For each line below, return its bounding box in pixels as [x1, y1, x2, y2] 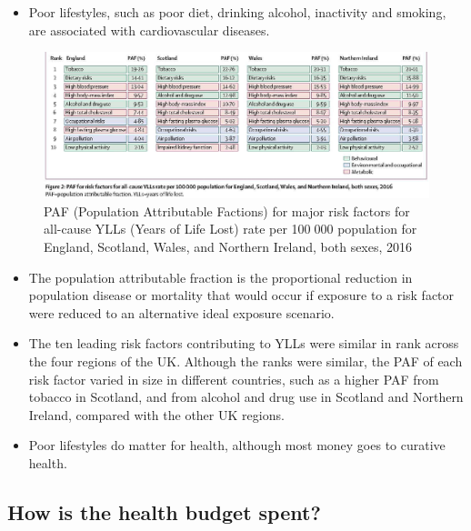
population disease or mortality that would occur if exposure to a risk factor [28, 286, 455, 305]
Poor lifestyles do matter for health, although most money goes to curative [28, 436, 446, 455]
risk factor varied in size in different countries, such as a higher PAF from [28, 369, 439, 388]
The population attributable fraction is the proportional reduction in [28, 267, 413, 286]
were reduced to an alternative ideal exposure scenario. [28, 303, 335, 322]
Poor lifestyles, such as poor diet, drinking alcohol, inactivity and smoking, [28, 3, 446, 21]
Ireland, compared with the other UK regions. [28, 405, 285, 424]
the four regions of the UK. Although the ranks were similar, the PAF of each [28, 352, 463, 370]
